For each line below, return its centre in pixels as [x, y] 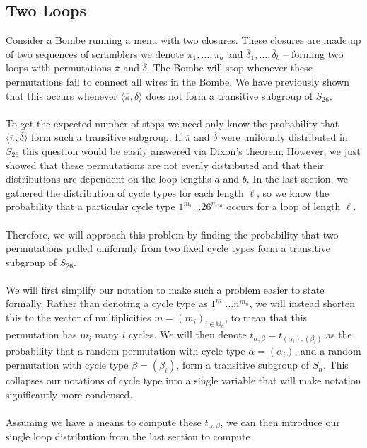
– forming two [313, 53]
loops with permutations [59, 68]
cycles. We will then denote [187, 334]
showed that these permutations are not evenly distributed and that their [165, 165]
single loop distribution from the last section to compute [128, 436]
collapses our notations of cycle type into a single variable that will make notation [183, 380]
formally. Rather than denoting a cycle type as [107, 303]
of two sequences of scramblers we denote [95, 53]
